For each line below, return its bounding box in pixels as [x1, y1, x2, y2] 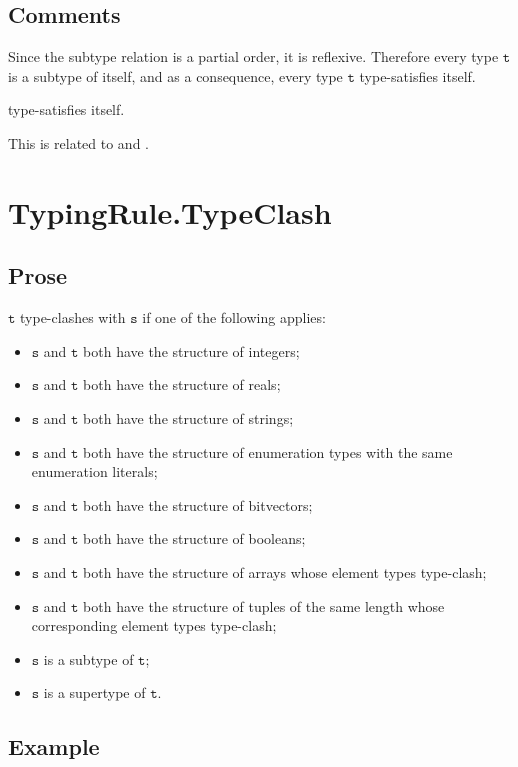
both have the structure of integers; [83, 340, 300, 361]
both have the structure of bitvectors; [83, 494, 313, 515]
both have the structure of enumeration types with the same [83, 441, 453, 462]
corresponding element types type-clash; [31, 615, 277, 636]
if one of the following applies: [142, 307, 326, 328]
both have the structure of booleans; [83, 528, 306, 549]
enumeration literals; [31, 461, 158, 482]
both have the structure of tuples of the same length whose [83, 595, 445, 616]
